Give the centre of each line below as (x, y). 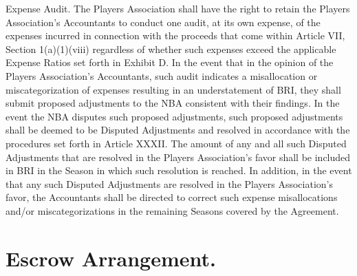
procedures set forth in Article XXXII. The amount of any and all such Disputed (176, 143)
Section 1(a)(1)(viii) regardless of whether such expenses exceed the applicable (171, 49)
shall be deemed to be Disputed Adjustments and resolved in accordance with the (178, 130)
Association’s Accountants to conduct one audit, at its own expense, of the (163, 22)
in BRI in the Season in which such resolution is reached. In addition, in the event (179, 170)
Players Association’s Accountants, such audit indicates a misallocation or (162, 75)
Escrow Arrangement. (111, 258)
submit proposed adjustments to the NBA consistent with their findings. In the (173, 103)
